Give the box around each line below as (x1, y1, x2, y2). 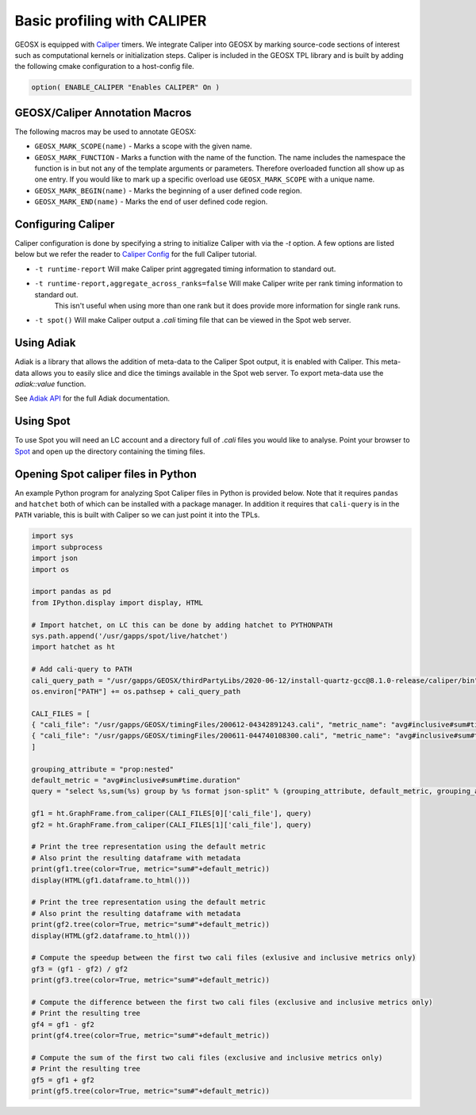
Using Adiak (14, 336, 76, 350)
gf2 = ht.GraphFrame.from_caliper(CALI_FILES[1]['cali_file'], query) (31, 820, 313, 829)
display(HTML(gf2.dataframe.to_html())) (31, 931, 190, 940)
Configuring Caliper (14, 217, 115, 231)
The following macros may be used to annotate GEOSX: (14, 127, 197, 136)
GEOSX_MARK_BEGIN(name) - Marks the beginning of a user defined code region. (34, 186, 302, 195)
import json (31, 554, 79, 563)
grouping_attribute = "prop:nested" (31, 764, 175, 773)
